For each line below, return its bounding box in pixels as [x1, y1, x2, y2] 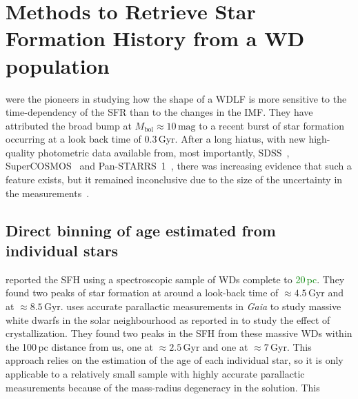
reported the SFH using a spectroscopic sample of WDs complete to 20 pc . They [6, 272, 345, 286]
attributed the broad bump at [6, 118, 132, 132]
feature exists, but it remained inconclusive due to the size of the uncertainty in [6, 172, 343, 187]
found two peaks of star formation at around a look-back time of [6, 285, 279, 300]
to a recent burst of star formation [199, 118, 344, 132]
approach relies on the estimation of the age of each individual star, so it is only [6, 353, 344, 367]
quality [6, 145, 35, 159]
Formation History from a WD [6, 24, 305, 52]
